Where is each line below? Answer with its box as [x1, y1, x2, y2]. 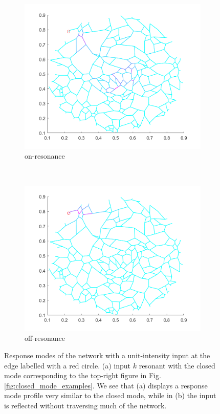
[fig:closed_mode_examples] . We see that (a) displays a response [4, 380, 208, 390]
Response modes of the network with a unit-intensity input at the [4, 350, 210, 361]
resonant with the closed [139, 360, 215, 371]
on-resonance [25, 150, 65, 161]
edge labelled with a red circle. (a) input [4, 360, 131, 371]
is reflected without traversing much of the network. [4, 400, 167, 410]
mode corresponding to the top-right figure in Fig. [4, 370, 161, 381]
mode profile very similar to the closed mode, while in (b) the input [4, 390, 216, 401]
